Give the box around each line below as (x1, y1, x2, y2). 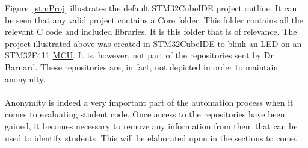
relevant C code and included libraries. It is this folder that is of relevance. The (5, 25, 297, 38)
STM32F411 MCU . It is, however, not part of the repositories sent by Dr (5, 49, 274, 61)
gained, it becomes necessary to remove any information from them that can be (5, 119, 298, 132)
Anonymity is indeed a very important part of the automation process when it (5, 96, 294, 108)
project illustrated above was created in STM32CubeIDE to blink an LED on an (5, 37, 302, 49)
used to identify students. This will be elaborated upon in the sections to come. (5, 131, 298, 144)
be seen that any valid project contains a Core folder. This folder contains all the (5, 13, 303, 26)
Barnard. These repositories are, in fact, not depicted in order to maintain (5, 60, 279, 73)
